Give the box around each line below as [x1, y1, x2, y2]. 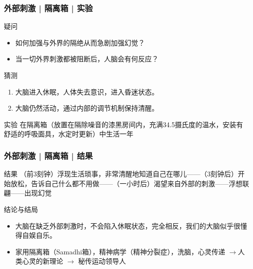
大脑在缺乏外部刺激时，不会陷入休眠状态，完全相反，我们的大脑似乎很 [15, 220, 240, 231]
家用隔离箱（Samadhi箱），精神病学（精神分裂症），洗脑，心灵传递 [15, 246, 225, 256]
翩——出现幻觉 [4, 188, 52, 198]
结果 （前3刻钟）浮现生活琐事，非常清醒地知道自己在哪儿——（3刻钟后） [4, 169, 238, 179]
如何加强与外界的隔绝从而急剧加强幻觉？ [15, 37, 145, 47]
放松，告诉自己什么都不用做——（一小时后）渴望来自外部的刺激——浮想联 [10, 178, 249, 188]
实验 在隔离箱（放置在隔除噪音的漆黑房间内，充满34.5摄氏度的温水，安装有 [4, 119, 243, 129]
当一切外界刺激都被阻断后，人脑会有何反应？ [15, 54, 159, 64]
